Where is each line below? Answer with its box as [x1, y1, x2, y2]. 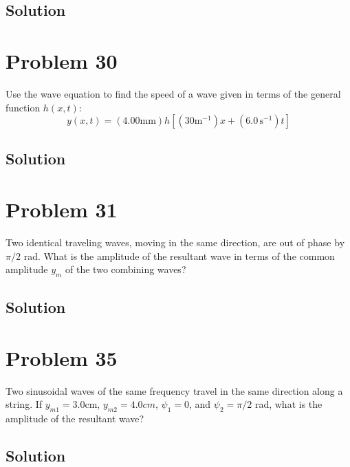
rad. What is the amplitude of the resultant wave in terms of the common [23, 248, 335, 263]
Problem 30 [6, 46, 118, 74]
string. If [6, 397, 43, 411]
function [6, 100, 41, 114]
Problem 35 [6, 343, 118, 371]
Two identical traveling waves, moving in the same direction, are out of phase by [6, 235, 345, 249]
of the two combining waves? [65, 262, 186, 276]
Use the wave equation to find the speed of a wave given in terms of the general [6, 86, 341, 100]
